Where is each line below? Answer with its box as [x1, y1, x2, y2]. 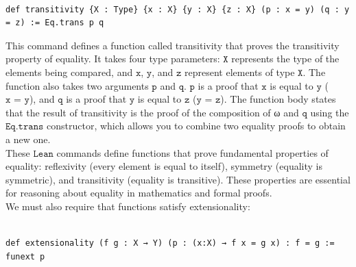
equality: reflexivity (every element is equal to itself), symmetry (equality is [5, 159, 323, 173]
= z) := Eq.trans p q [5, 18, 104, 28]
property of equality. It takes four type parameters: [5, 51, 220, 66]
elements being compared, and [5, 64, 133, 79]
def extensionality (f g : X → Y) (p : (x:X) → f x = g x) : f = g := [5, 238, 335, 249]
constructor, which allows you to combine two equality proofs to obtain [47, 118, 346, 133]
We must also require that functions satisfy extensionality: [5, 199, 250, 213]
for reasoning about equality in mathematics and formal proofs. [5, 186, 272, 200]
